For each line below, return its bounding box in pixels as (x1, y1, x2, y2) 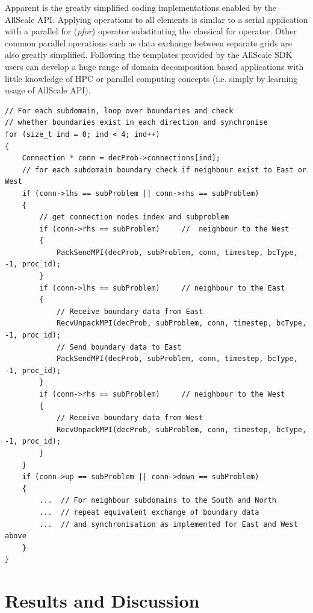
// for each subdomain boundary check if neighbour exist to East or (22, 165, 307, 174)
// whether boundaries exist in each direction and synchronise (5, 118, 268, 127)
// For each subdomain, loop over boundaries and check (5, 106, 234, 115)
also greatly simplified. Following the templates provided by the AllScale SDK (5, 48, 293, 61)
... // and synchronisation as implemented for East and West (39, 520, 298, 529)
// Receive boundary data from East (56, 307, 203, 316)
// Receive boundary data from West (56, 413, 203, 423)
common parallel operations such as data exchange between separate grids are (5, 36, 292, 49)
